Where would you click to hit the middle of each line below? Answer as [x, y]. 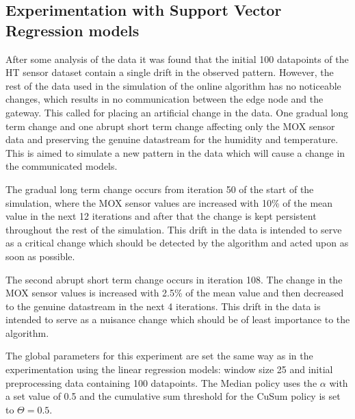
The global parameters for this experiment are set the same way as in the [159, 356]
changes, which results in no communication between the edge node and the [165, 99]
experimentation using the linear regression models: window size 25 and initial [169, 369]
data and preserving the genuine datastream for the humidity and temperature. [172, 139]
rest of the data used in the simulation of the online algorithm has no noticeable [173, 85]
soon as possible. [40, 256]
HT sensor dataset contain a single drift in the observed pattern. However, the [170, 72]
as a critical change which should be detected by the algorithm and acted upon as [177, 243]
